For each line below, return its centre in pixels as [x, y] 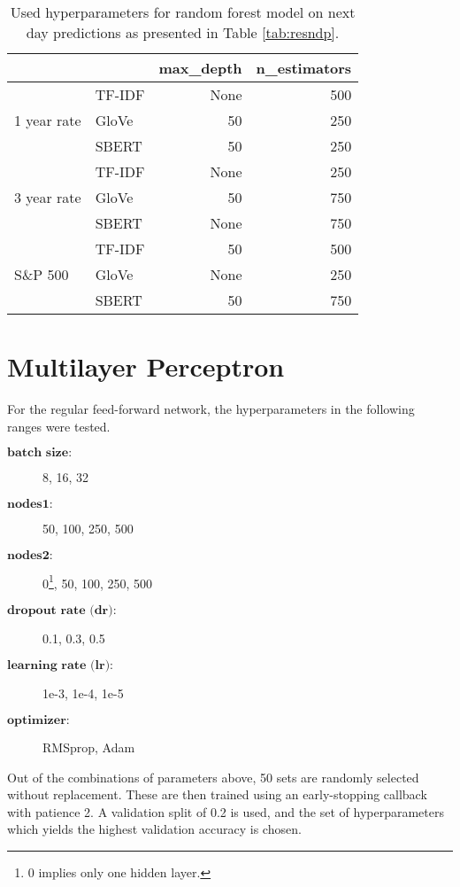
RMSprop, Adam [89, 747]
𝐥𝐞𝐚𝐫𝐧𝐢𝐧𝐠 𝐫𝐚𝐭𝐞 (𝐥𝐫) [59, 666]
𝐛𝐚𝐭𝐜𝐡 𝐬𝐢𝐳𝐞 [38, 453]
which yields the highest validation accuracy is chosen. [154, 829]
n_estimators [304, 68]
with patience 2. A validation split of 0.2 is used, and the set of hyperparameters [226, 811]
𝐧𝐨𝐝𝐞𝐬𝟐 [28, 555]
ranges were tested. [59, 426]
